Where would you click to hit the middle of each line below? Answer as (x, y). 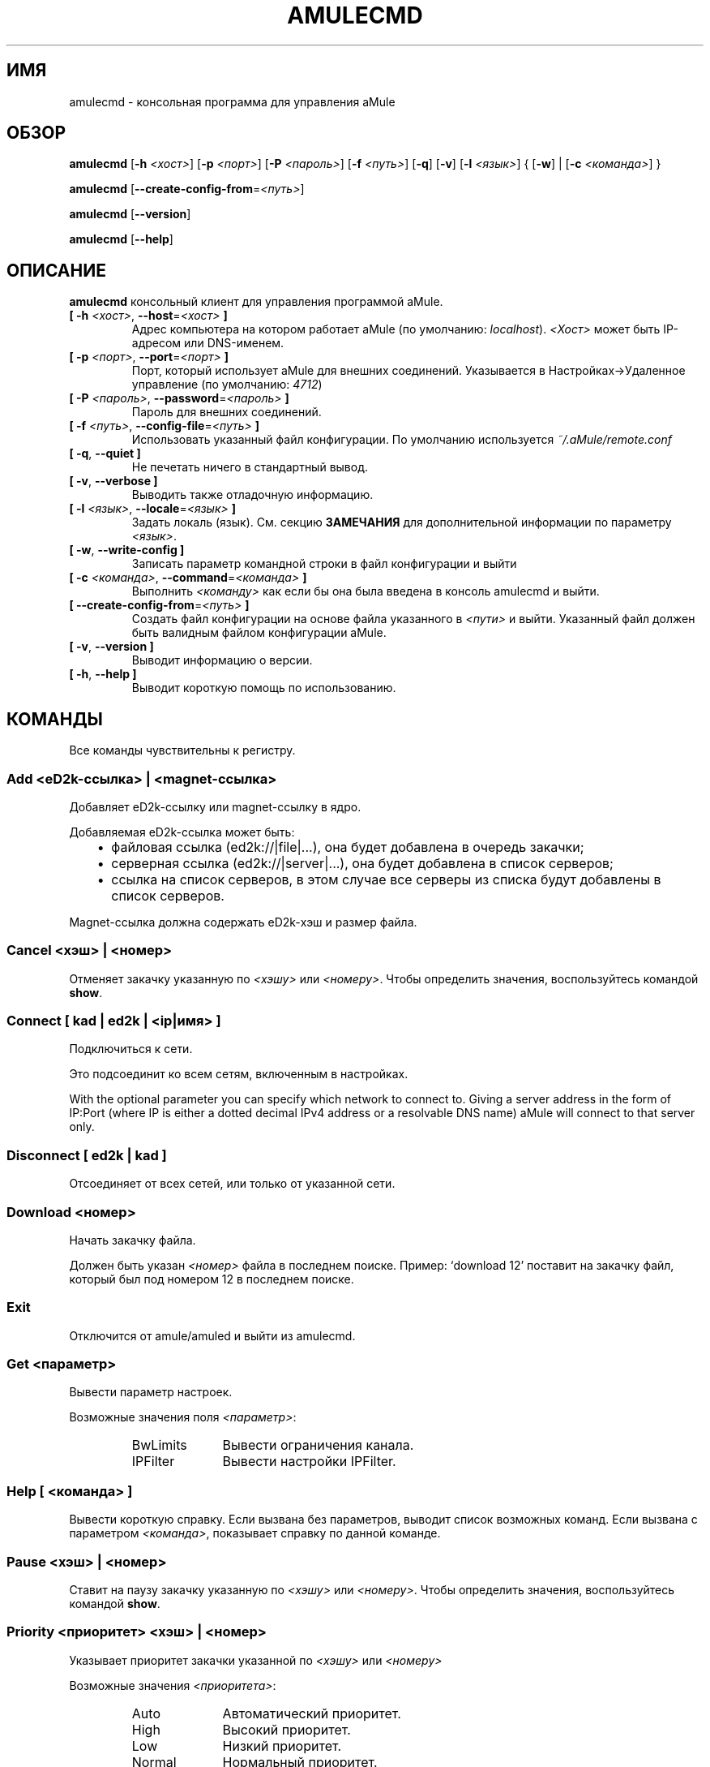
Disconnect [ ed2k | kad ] (87, 1155)
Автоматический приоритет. (312, 1713)
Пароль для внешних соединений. (227, 412)
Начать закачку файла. (133, 1240)
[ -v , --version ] (111, 647)
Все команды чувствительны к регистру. (182, 750)
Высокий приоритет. (287, 1729)
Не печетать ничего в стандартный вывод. (250, 467)
